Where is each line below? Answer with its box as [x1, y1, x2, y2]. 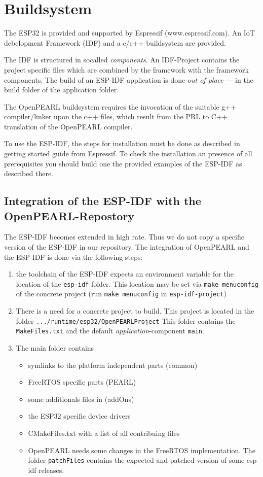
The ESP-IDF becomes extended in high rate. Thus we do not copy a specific [4, 231, 244, 242]
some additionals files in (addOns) [28, 393, 134, 404]
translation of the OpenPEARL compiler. [4, 121, 133, 131]
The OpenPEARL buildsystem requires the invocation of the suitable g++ [4, 101, 237, 112]
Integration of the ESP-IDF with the [4, 193, 201, 209]
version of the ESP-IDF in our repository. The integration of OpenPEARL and [4, 242, 249, 252]
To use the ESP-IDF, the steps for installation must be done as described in [4, 138, 240, 149]
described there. [4, 168, 53, 179]
